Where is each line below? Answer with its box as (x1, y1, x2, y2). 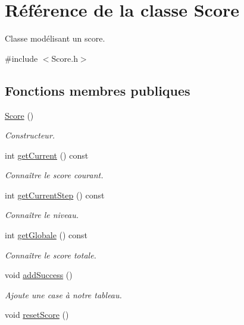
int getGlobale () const (5, 229, 88, 241)
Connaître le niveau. (5, 209, 79, 221)
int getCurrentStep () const (5, 188, 105, 201)
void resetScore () (5, 308, 69, 321)
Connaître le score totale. (5, 248, 96, 261)
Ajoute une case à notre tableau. (5, 288, 122, 301)
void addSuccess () (5, 269, 73, 281)
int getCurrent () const (5, 149, 89, 161)
